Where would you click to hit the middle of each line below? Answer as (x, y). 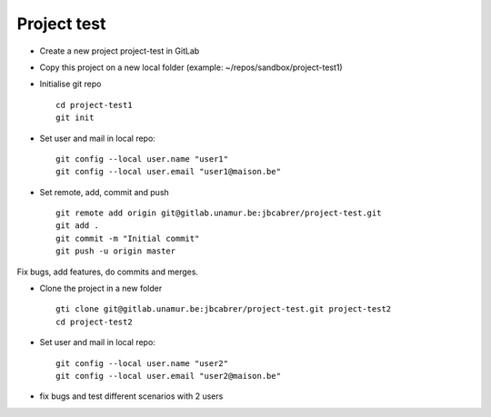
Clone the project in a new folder (101, 288)
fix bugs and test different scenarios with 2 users (131, 396)
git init (75, 118)
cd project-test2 (94, 322)
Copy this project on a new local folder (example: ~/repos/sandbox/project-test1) (191, 67)
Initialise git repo (70, 84)
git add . (77, 226)
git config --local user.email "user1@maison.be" (169, 172)
